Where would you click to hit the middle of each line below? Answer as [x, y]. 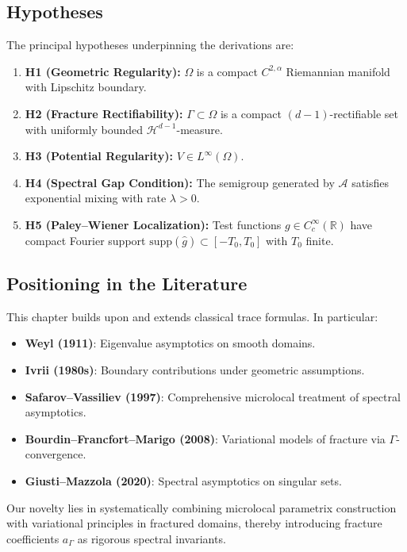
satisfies [371, 182]
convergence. [56, 454]
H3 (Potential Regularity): [99, 156]
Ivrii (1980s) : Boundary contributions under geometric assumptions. [195, 369]
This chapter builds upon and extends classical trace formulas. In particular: [192, 316]
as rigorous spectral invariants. [152, 538]
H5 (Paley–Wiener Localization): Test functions [153, 224]
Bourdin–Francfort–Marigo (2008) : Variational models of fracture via [205, 438]
